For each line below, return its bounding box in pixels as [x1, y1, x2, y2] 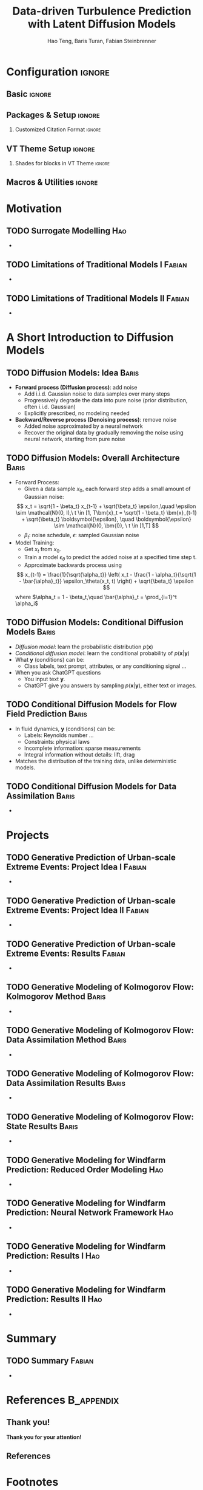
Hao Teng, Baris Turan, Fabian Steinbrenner [47, 37, 156, 44]
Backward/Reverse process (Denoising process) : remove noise [15, 416, 177, 423]
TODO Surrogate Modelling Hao [6, 225, 127, 236]
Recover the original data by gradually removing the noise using [24, 428, 184, 436]
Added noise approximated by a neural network [24, 422, 144, 430]
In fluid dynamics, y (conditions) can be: [15, 725, 116, 732]
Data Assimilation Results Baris [6, 1078, 126, 1088]
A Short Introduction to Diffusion [6, 331, 174, 345]
